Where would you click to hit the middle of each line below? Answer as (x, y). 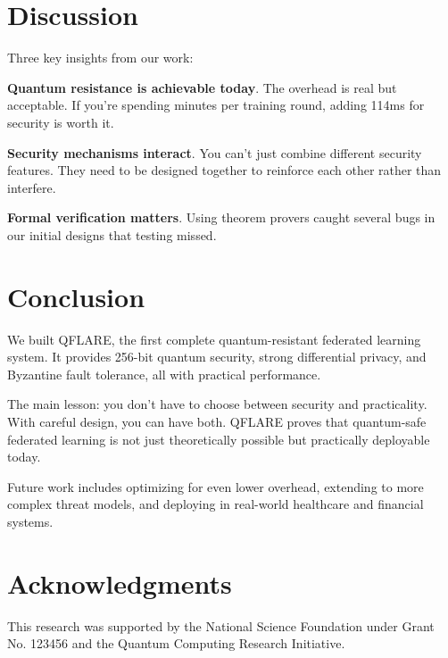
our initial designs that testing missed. (112, 234)
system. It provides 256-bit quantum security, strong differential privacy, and (217, 357)
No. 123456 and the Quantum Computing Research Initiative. (176, 643)
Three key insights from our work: (100, 58)
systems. (30, 521)
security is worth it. (61, 122)
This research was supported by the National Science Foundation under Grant (221, 625)
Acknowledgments (120, 583)
